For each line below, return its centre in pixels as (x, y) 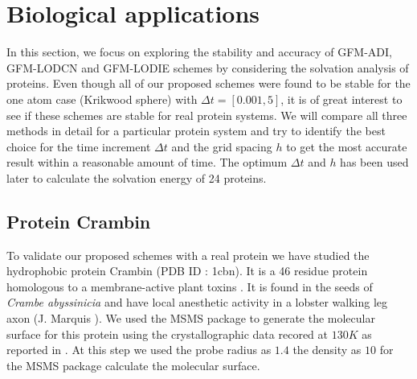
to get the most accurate (347, 146)
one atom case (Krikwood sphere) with (102, 99)
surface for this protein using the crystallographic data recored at (167, 334)
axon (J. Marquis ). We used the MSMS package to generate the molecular (191, 318)
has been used (374, 162)
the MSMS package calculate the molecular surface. (133, 365)
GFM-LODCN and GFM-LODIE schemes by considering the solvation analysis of (208, 67)
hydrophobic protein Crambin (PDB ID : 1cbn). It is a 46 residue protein (187, 271)
